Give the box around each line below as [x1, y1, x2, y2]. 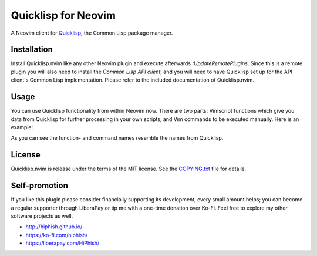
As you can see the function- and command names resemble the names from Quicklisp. [11, 134, 224, 142]
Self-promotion [11, 181, 69, 191]
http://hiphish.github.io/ [25, 223, 83, 230]
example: [11, 123, 33, 130]
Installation [11, 45, 53, 55]
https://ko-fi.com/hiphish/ [25, 231, 88, 238]
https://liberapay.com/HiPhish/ [25, 240, 100, 247]
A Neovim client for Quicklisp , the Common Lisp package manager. [11, 29, 173, 36]
